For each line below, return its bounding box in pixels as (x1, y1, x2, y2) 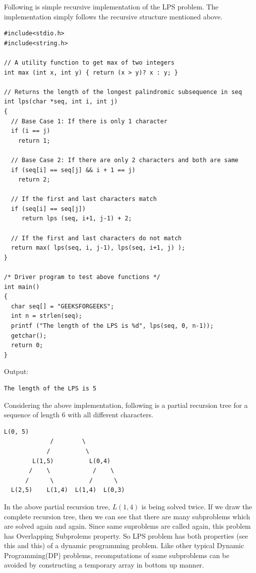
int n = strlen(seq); (11, 312, 82, 320)
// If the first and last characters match (11, 195, 157, 203)
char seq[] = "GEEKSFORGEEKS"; (11, 302, 114, 310)
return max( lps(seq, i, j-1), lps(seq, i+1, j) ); (11, 244, 186, 252)
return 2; (18, 176, 51, 184)
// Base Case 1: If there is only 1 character (11, 117, 168, 125)
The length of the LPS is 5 (4, 384, 97, 392)
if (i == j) (11, 127, 51, 135)
